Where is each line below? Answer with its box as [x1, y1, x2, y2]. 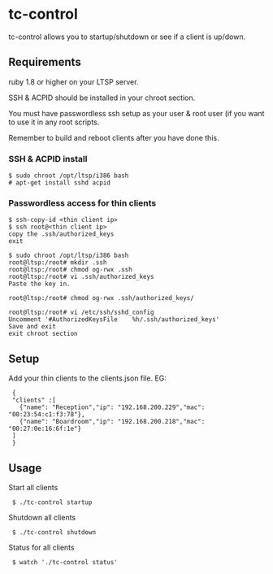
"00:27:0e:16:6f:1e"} [8, 424, 82, 433]
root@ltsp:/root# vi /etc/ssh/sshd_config [8, 308, 154, 317]
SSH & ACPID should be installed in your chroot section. [8, 93, 196, 102]
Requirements [8, 55, 81, 69]
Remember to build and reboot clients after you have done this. [8, 133, 219, 142]
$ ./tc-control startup [11, 498, 93, 507]
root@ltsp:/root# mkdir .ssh [8, 259, 107, 267]
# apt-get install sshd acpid [8, 179, 111, 187]
